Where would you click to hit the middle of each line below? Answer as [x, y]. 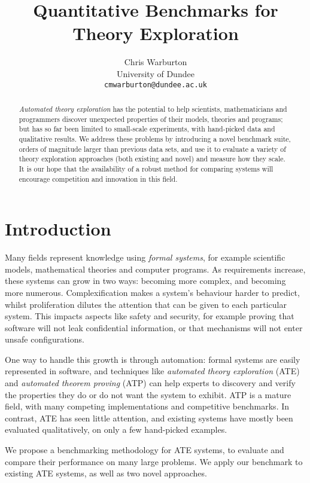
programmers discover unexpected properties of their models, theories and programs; [151, 119]
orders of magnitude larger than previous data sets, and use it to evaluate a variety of [152, 149]
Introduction [58, 229]
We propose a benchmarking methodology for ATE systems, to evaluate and [145, 450]
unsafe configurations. [45, 339]
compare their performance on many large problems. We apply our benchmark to [154, 461]
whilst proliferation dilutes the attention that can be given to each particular [146, 304]
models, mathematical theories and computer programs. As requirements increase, [155, 269]
